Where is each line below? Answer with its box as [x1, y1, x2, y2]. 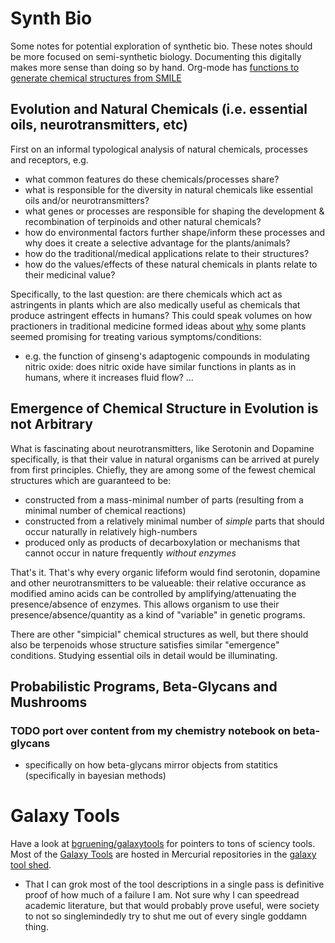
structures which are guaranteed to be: [10, 474, 172, 486]
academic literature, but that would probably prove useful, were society [24, 900, 320, 912]
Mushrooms [10, 693, 88, 711]
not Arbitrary [10, 416, 93, 433]
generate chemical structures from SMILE [10, 72, 182, 84]
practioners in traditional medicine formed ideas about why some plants [10, 320, 307, 332]
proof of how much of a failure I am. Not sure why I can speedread [24, 889, 300, 901]
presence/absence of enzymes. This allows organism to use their [10, 598, 280, 610]
